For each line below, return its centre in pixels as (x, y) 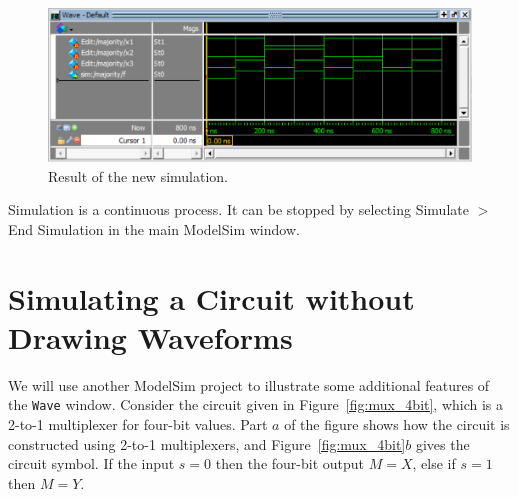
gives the (442, 443)
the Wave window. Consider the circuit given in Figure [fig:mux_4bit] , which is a (256, 404)
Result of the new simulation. (138, 175)
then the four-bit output (290, 463)
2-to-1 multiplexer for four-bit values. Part (138, 424)
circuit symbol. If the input (91, 463)
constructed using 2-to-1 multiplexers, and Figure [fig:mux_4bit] (207, 443)
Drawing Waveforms (150, 336)
